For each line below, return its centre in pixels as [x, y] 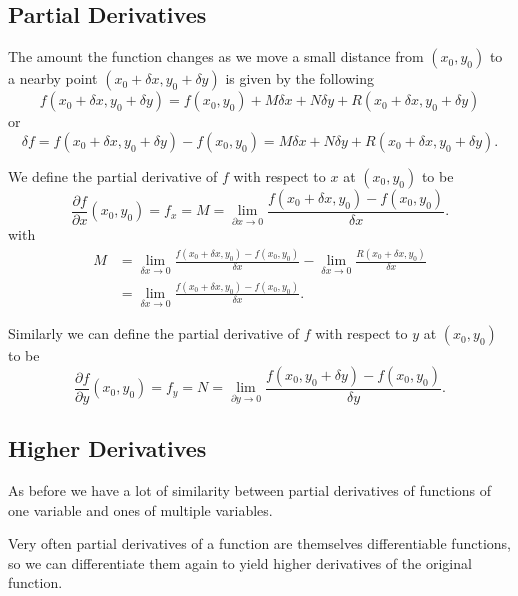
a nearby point [53, 78]
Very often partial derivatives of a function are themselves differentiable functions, [259, 543]
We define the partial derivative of [113, 175]
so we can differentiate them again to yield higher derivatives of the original [240, 562]
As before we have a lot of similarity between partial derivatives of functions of [250, 490]
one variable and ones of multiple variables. [140, 509]
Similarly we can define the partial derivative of [154, 333]
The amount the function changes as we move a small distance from [216, 56]
